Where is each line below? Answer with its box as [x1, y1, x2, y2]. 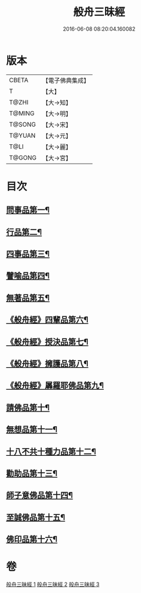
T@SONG [9, 120, 37, 128]
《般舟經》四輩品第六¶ [6, 315, 88, 325]
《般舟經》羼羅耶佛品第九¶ [6, 381, 104, 391]
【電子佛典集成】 [42, 76, 90, 85]
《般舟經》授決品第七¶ [6, 336, 88, 346]
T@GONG [9, 153, 37, 161]
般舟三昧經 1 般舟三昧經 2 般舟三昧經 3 [6, 581, 100, 588]
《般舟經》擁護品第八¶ [6, 359, 88, 368]
